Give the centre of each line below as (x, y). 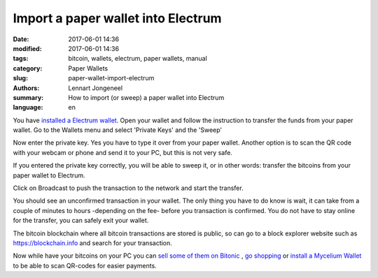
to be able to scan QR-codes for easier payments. (85, 265)
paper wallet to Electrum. (49, 175)
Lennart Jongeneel (95, 88)
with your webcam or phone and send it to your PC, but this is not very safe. (122, 152)
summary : (28, 97)
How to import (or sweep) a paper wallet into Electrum (146, 97)
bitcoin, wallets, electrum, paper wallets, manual (138, 59)
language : (28, 108)
